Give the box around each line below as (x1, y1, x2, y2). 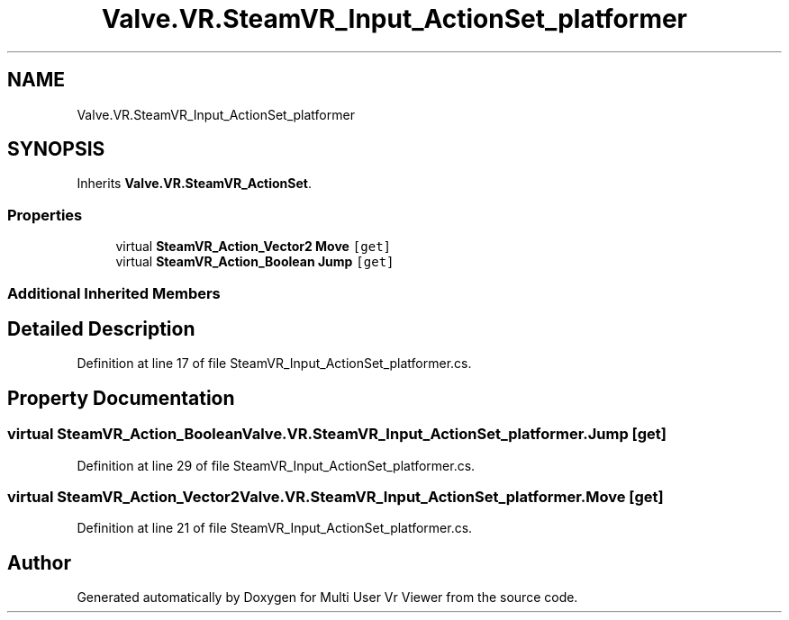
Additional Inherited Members (7, 283, 221, 302)
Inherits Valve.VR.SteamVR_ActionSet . (77, 175, 313, 192)
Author (7, 551, 71, 574)
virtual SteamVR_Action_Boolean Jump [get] (115, 254, 394, 270)
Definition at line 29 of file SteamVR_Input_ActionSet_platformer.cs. (77, 457, 476, 473)
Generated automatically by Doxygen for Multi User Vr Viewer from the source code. (77, 589, 578, 606)
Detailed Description (7, 317, 195, 340)
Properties (7, 205, 83, 224)
